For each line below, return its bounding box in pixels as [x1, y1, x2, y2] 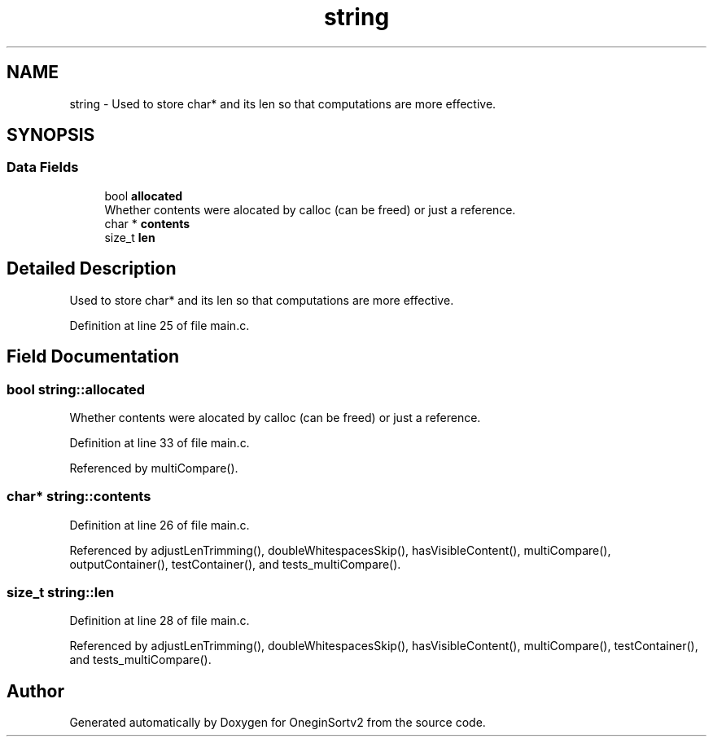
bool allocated [104, 188, 183, 203]
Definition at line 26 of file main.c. [69, 517, 250, 532]
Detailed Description [7, 258, 177, 279]
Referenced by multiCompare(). [69, 460, 238, 475]
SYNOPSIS [7, 125, 95, 146]
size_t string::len [7, 584, 115, 600]
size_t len [104, 230, 155, 244]
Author [7, 680, 64, 701]
